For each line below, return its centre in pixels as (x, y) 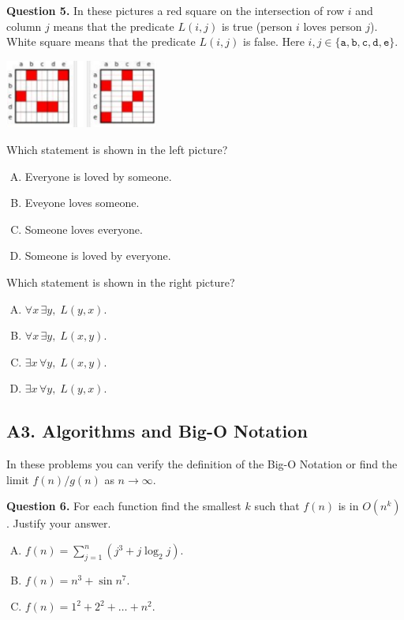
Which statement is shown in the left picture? (117, 150)
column (24, 26)
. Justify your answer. (59, 523)
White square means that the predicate (101, 41)
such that (277, 506)
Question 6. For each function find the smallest (124, 506)
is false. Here (273, 41)
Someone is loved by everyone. (98, 256)
